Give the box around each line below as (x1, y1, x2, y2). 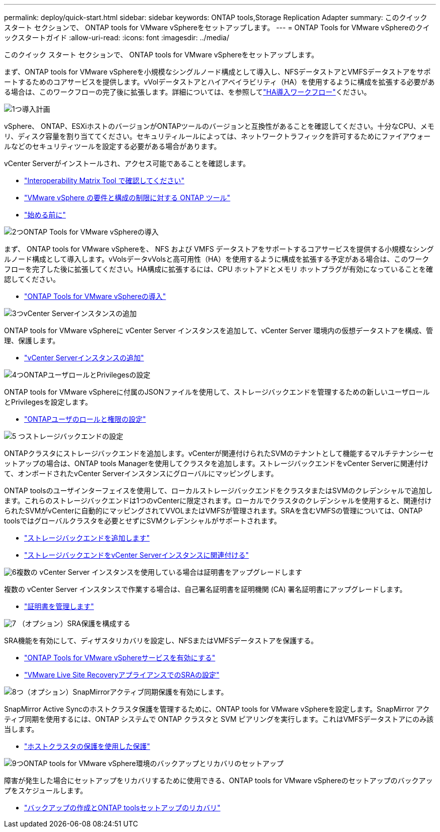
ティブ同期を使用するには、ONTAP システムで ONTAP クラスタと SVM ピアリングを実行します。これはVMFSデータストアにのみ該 (4, 715, 433, 723)
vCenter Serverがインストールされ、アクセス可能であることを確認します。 (4, 159, 250, 168)
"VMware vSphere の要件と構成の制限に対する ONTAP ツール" (24, 193, 231, 202)
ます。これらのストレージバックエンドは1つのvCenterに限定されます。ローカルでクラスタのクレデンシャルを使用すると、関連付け (4, 496, 432, 505)
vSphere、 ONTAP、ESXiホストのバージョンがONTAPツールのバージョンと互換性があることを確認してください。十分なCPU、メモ (4, 122, 434, 130)
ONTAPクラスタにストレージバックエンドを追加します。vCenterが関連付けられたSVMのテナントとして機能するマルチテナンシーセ (4, 449, 434, 458)
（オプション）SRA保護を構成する (18, 619, 131, 628)
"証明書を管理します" (24, 602, 94, 611)
